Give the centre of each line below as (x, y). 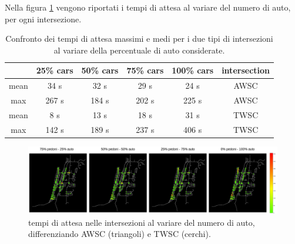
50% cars (100, 70)
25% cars (55, 70)
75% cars (145, 70)
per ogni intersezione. (43, 19)
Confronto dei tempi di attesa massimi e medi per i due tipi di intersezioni (139, 39)
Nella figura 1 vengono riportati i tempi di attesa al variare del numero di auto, (148, 7)
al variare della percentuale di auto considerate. (139, 50)
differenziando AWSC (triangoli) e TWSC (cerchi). (120, 234)
